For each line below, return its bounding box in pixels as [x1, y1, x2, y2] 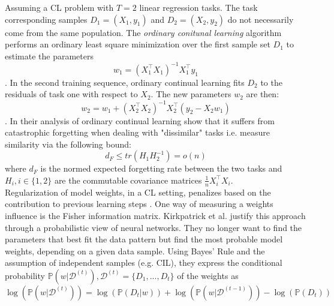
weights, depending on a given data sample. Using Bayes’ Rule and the [5, 244, 265, 257]
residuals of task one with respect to [5, 88, 138, 100]
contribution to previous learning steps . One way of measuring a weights [5, 197, 273, 210]
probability [5, 269, 45, 281]
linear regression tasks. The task [139, 1, 258, 13]
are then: [246, 88, 279, 100]
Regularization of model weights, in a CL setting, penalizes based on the [5, 185, 271, 198]
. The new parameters [151, 88, 231, 100]
